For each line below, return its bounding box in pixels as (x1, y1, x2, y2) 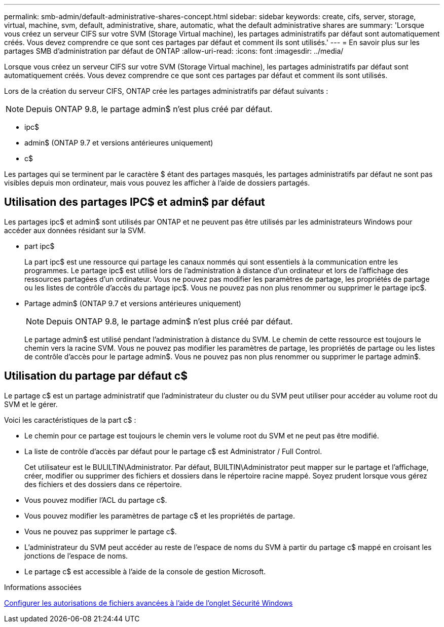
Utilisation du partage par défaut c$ (4, 370, 188, 383)
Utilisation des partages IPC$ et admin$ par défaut (4, 196, 265, 209)
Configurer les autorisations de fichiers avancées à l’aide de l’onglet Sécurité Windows (4, 598, 293, 607)
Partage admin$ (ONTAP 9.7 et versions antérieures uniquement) (24, 299, 241, 308)
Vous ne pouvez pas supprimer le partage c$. (24, 527, 177, 536)
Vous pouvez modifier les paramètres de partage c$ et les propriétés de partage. (24, 511, 295, 520)
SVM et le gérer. (4, 399, 58, 409)
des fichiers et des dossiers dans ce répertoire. (24, 480, 182, 489)
